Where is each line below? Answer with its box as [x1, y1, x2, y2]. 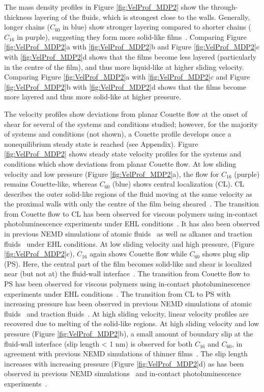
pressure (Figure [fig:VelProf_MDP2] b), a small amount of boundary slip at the [4, 328, 253, 338]
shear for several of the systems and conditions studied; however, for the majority [4, 118, 258, 129]
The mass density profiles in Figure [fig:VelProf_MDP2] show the [4, 2, 209, 12]
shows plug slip [202, 248, 250, 259]
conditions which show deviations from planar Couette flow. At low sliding [4, 158, 237, 169]
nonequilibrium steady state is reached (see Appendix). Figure [4, 138, 198, 149]
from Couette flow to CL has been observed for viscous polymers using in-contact [4, 208, 258, 219]
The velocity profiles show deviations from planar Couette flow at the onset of [4, 108, 247, 119]
